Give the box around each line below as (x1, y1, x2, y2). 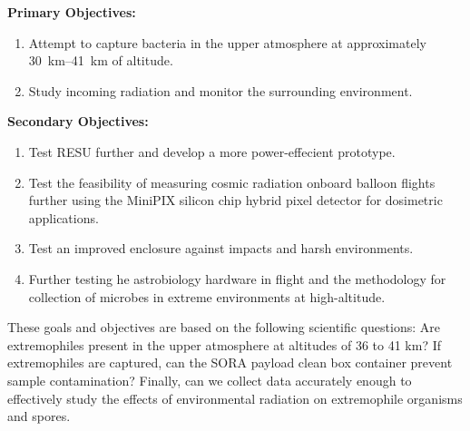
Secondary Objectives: (7, 112, 149, 131)
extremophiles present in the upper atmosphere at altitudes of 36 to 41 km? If (7, 335, 442, 354)
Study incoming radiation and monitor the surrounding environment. (28, 81, 413, 100)
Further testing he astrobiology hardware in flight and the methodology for (28, 269, 446, 288)
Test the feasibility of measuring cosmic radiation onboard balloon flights (28, 172, 436, 191)
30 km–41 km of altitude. (28, 51, 173, 70)
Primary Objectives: (7, 3, 136, 21)
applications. (28, 208, 99, 227)
